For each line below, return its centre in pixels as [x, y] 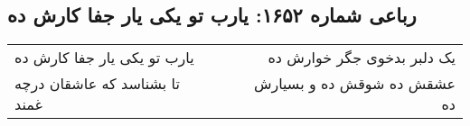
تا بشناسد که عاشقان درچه [97, 84]
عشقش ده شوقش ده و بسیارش [354, 84]
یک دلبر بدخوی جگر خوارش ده [362, 58]
